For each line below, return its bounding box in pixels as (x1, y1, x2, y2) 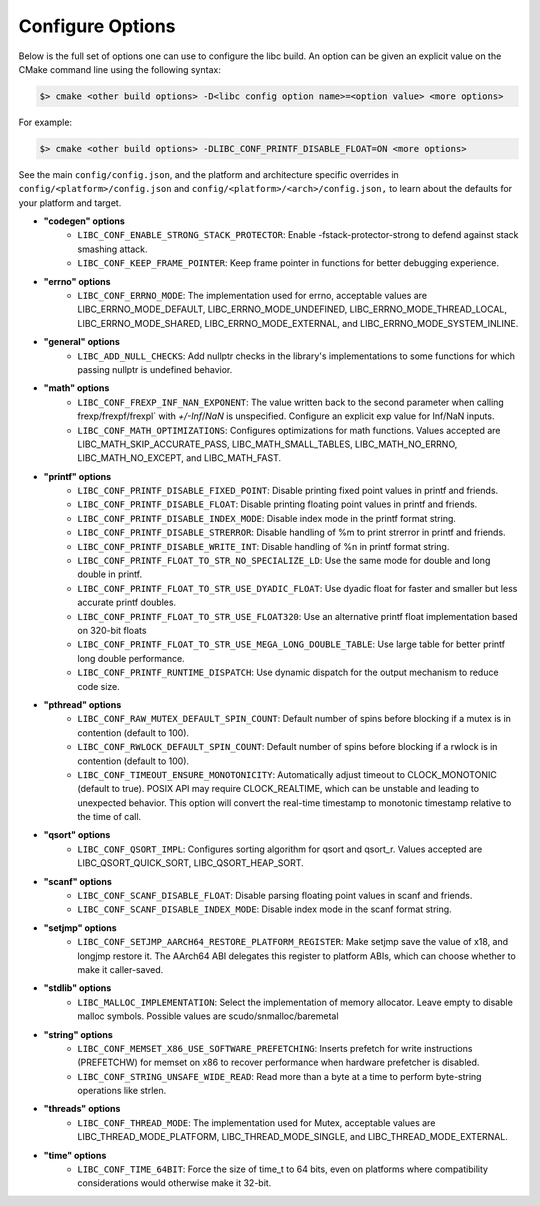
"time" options (43, 1149, 107, 1161)
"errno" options (43, 275, 111, 287)
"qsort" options (43, 829, 111, 841)
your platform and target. (18, 196, 122, 209)
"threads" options (43, 1103, 121, 1115)
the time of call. (77, 811, 142, 823)
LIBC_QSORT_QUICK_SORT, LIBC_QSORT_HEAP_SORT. (77, 857, 304, 869)
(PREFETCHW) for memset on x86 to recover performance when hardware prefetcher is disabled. (77, 1056, 480, 1069)
